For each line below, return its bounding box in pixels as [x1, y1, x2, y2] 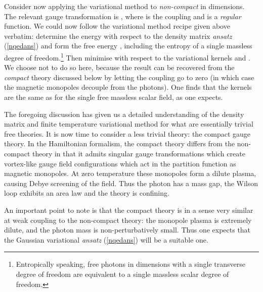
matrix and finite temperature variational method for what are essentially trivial [4, 119, 253, 129]
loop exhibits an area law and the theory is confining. [4, 188, 169, 198]
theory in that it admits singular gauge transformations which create [32, 148, 245, 158]
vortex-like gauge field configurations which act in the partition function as [4, 158, 236, 168]
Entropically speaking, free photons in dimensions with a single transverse [16, 259, 245, 269]
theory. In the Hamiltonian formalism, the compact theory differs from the [4, 138, 235, 149]
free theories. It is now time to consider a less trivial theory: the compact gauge [4, 128, 251, 139]
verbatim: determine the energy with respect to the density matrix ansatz [4, 30, 232, 41]
